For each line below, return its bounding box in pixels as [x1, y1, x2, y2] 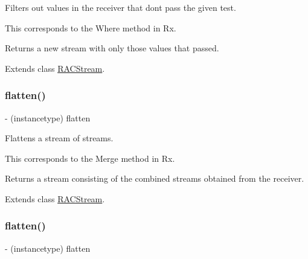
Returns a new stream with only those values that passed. [5, 42, 219, 54]
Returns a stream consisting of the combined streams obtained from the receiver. [5, 172, 304, 185]
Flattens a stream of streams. [5, 132, 114, 144]
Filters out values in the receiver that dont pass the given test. [5, 1, 236, 13]
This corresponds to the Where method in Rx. [5, 21, 176, 34]
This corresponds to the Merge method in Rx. [5, 152, 175, 164]
